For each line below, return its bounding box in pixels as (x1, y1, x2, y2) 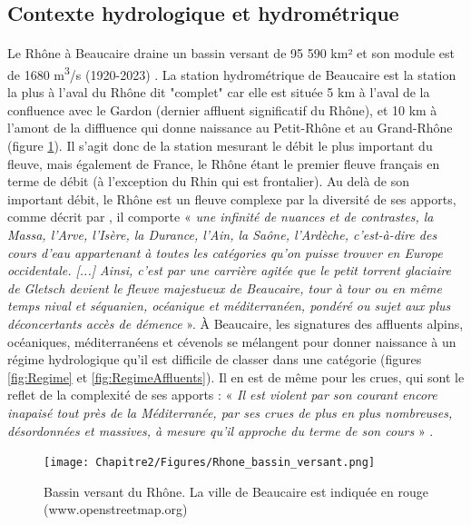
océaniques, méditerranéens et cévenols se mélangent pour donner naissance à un (7, 332, 456, 351)
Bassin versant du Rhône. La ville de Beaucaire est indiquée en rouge (44, 481, 428, 500)
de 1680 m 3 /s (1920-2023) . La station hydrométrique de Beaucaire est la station (7, 62, 456, 84)
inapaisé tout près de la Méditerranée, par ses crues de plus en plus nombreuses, (7, 402, 453, 421)
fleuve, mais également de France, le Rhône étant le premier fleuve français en (7, 154, 440, 173)
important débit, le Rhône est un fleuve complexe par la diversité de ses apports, (7, 189, 456, 208)
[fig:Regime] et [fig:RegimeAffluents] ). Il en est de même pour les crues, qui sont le (7, 367, 465, 386)
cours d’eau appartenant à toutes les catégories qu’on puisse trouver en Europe (7, 243, 443, 262)
